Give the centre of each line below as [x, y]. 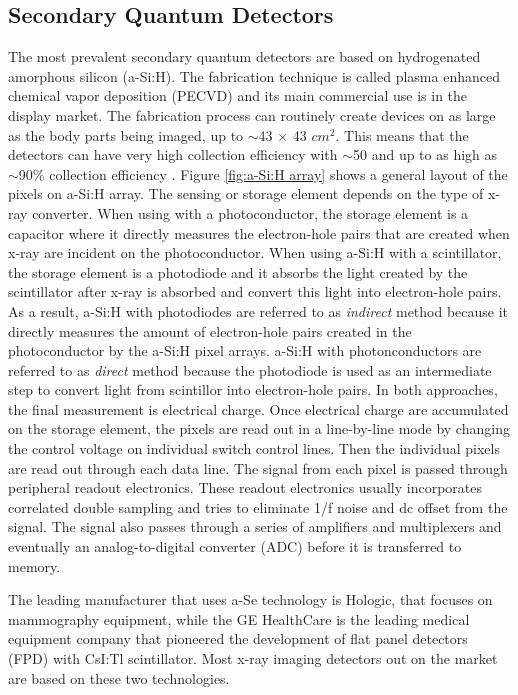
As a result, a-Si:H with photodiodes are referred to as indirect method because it [258, 310]
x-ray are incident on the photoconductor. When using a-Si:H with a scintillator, [255, 252]
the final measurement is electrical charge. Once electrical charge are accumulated [258, 408]
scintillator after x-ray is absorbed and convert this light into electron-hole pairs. [255, 291]
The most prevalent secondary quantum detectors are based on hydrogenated [244, 56]
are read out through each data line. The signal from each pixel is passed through [258, 467]
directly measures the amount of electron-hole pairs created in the [210, 330]
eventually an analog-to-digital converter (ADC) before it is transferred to [235, 546]
